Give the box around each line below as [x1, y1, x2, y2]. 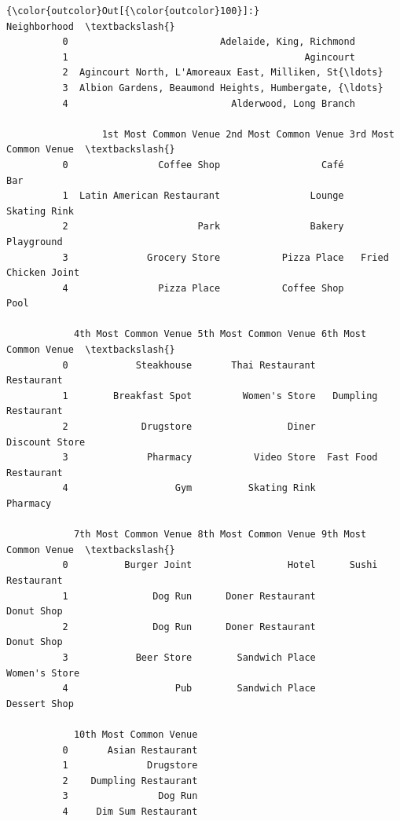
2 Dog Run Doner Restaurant [62, 621, 316, 632]
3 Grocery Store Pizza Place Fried [62, 251, 389, 263]
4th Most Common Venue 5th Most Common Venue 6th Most [73, 328, 367, 340]
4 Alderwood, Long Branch [62, 97, 355, 109]
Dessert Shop [6, 698, 74, 709]
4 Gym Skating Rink [62, 482, 316, 494]
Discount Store [6, 436, 86, 448]
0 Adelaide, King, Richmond [62, 36, 355, 48]
